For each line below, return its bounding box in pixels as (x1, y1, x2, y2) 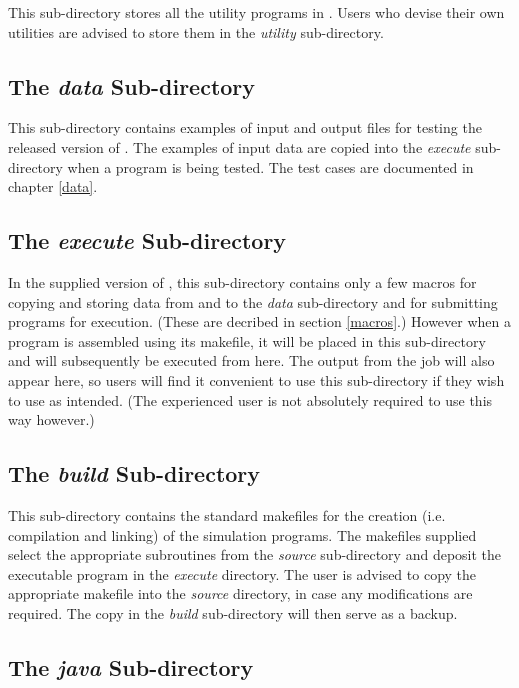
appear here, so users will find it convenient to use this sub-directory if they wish (8, 369, 505, 390)
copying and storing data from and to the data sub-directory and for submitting (8, 291, 498, 312)
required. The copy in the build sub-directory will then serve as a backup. (8, 602, 458, 623)
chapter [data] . (8, 176, 98, 197)
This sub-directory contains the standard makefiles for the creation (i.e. (8, 504, 446, 525)
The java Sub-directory (8, 651, 254, 682)
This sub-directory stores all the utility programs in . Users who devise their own (8, 2, 505, 22)
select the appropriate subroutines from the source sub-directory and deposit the (8, 544, 502, 565)
